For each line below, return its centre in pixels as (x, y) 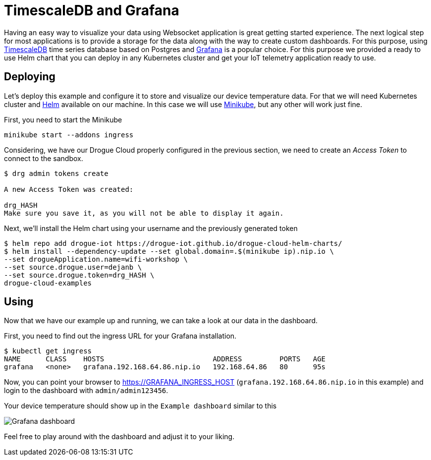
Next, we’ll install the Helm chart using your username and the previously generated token (151, 228)
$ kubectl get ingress (48, 351)
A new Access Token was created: (69, 189)
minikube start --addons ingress (69, 135)
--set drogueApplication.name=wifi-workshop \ (96, 259)
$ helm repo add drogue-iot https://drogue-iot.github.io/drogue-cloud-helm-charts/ (173, 243)
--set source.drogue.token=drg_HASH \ (79, 275)
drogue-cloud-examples (48, 283)
